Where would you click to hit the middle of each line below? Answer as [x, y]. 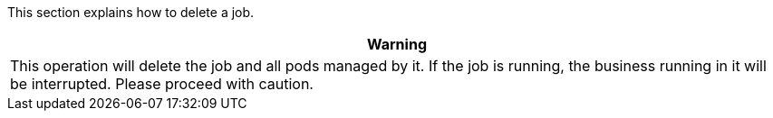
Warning [397, 44]
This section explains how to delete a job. [131, 12]
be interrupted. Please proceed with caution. [162, 84]
